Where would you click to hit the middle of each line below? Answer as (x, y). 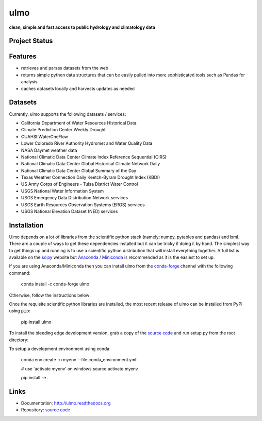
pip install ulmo (36, 322)
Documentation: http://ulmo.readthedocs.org (66, 403)
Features (23, 57)
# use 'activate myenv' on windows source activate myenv (80, 368)
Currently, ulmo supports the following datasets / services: (67, 114)
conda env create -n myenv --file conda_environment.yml (79, 360)
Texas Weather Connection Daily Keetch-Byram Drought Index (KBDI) (90, 177)
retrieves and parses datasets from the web (65, 68)
